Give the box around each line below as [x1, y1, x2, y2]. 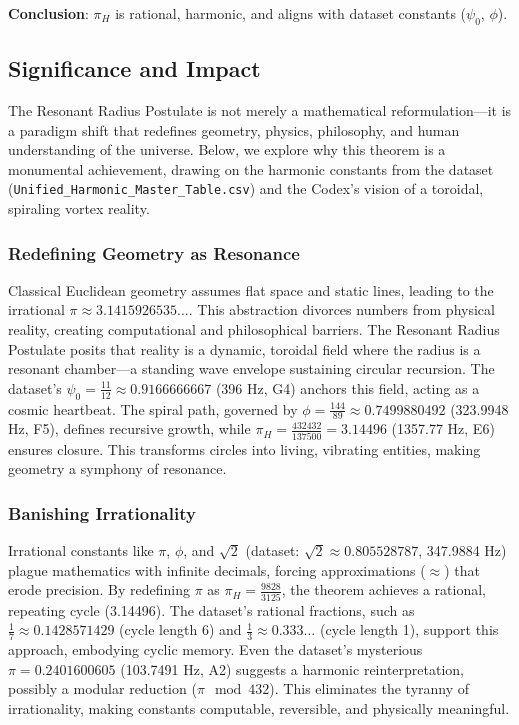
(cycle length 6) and [119, 619, 242, 640]
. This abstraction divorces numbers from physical [188, 299, 495, 320]
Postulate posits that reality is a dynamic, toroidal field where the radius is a [8, 338, 481, 359]
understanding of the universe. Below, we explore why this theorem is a [8, 139, 446, 160]
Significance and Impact [8, 53, 261, 84]
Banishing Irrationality [8, 500, 196, 525]
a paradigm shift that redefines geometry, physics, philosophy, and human [8, 119, 460, 140]
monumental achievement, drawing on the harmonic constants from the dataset [8, 158, 494, 179]
